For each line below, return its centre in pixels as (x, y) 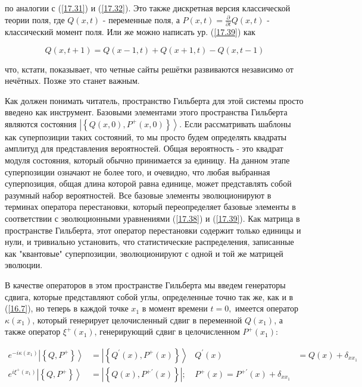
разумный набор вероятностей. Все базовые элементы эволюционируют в (138, 195)
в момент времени (175, 308)
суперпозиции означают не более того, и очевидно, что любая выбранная (138, 172)
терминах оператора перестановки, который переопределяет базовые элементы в (150, 207)
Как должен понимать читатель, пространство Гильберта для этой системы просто (154, 100)
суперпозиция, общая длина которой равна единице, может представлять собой (148, 183)
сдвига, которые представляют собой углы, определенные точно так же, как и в (149, 296)
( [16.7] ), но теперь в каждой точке (67, 308)
